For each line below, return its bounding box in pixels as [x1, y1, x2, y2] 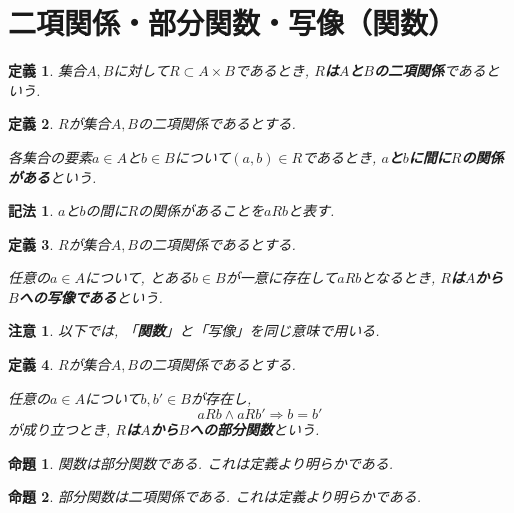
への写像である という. [18, 286, 163, 307]
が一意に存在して [225, 267, 338, 288]
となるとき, [361, 267, 436, 288]
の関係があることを [138, 200, 265, 221]
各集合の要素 [8, 146, 92, 167]
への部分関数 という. [189, 419, 320, 440]
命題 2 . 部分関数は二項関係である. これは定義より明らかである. [8, 486, 422, 507]
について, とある [85, 267, 192, 288]
